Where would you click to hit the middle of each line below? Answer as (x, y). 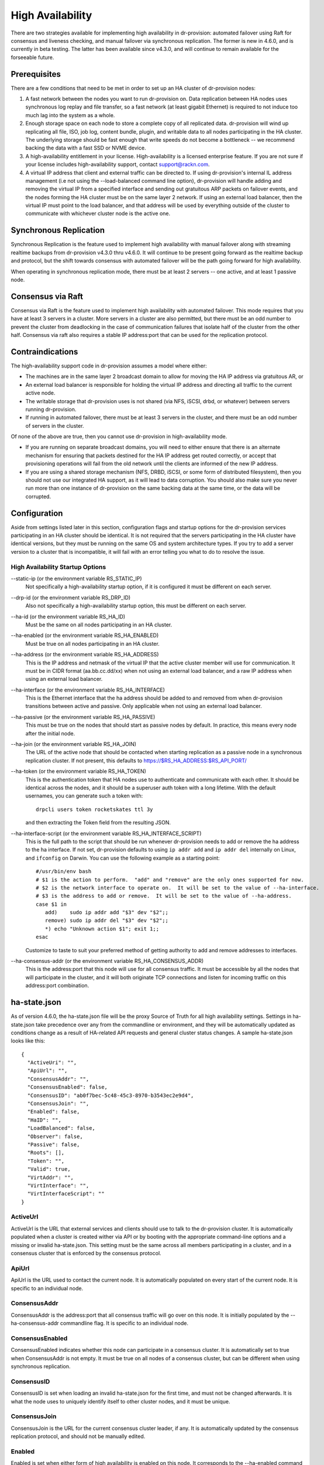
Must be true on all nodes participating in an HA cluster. (93, 643)
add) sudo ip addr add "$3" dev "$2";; (107, 912)
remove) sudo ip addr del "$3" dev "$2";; (107, 921)
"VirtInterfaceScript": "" (66, 1194)
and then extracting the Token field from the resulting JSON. (98, 823)
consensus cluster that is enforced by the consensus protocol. (86, 1253)
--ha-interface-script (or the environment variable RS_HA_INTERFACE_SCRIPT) (106, 833)
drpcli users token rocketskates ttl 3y (94, 809)
